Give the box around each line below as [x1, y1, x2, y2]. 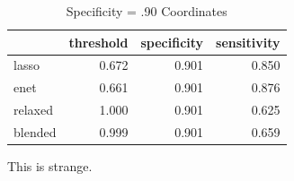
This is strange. [7, 157, 93, 176]
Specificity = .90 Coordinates [66, 2, 227, 20]
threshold [68, 32, 129, 51]
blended [13, 122, 57, 141]
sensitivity [216, 32, 281, 51]
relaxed [13, 100, 53, 119]
